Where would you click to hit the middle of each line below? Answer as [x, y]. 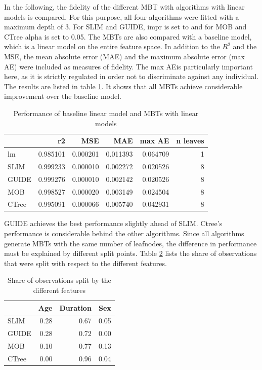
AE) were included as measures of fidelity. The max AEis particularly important [129, 66]
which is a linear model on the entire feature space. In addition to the [112, 46]
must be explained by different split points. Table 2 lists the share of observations [130, 253]
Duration [75, 307]
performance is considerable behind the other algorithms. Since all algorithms [124, 233]
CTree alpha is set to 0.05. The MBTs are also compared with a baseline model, [128, 36]
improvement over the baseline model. [63, 96]
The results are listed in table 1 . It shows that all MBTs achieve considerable [123, 86]
